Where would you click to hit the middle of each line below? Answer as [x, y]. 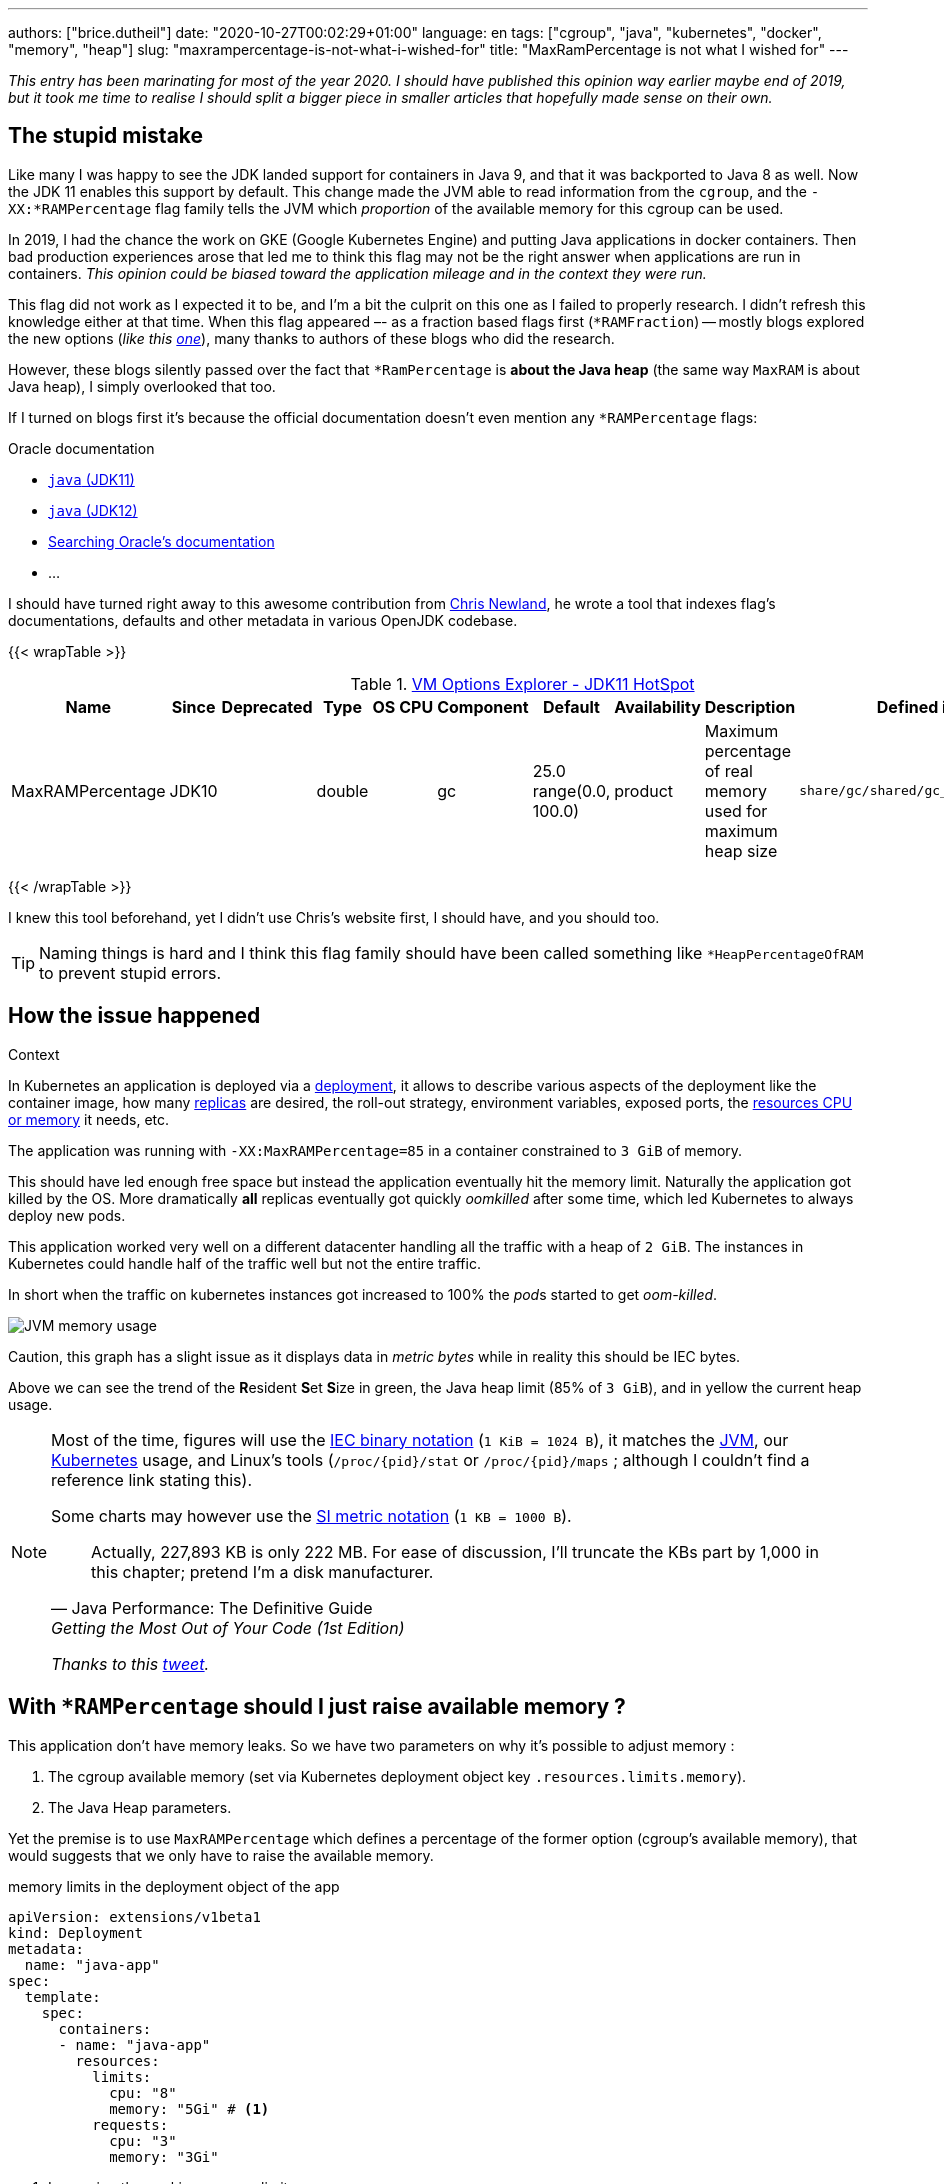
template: [62, 1996]
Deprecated [267, 706]
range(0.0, [571, 790]
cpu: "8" [143, 2092]
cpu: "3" [143, 2140]
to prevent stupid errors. [130, 972]
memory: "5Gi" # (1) [189, 2108]
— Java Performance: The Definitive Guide [212, 1607]
